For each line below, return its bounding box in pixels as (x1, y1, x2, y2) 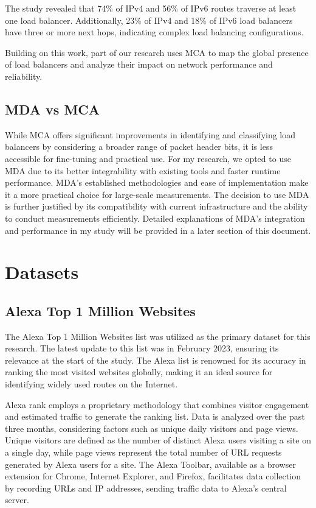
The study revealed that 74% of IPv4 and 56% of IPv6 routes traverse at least (5, 2, 297, 14)
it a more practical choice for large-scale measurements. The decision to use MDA (5, 188, 309, 200)
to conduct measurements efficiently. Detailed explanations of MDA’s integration (5, 211, 305, 224)
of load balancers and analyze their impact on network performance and (5, 58, 273, 71)
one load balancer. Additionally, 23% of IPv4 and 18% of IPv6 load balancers (5, 13, 293, 26)
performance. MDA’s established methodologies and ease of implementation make (5, 176, 309, 189)
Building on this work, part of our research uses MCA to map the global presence (5, 46, 309, 58)
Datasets (5, 259, 79, 284)
